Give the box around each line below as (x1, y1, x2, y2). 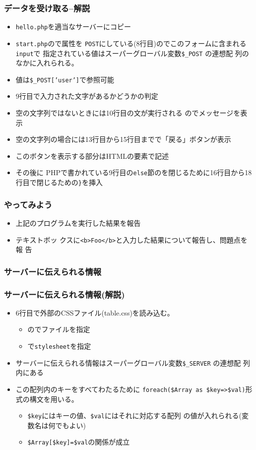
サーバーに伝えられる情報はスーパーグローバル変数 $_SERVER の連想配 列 (15, 357, 250, 368)
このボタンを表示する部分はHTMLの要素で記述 (15, 150, 169, 161)
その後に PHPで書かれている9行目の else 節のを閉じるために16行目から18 (15, 167, 252, 178)
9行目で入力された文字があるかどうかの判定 (15, 91, 158, 101)
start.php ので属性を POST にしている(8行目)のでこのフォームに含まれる (15, 38, 247, 48)
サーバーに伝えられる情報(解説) (4, 288, 125, 300)
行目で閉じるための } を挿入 (15, 177, 103, 188)
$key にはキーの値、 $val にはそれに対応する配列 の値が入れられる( (27, 410, 242, 421)
